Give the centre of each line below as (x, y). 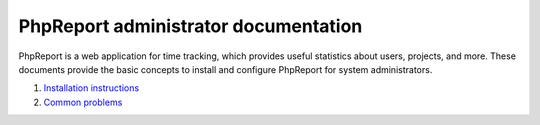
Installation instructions (91, 88)
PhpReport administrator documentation (190, 26)
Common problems (83, 102)
